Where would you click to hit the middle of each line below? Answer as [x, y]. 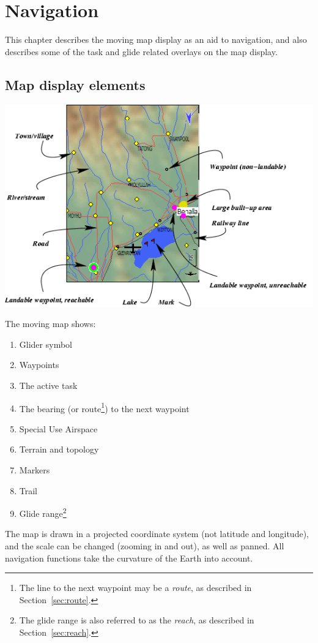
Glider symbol [46, 344]
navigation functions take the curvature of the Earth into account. [129, 558]
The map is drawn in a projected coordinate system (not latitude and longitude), [157, 534]
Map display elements [75, 84]
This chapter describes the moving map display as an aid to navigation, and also [156, 39]
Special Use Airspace [58, 428]
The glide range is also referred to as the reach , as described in [137, 620]
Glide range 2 [43, 512]
